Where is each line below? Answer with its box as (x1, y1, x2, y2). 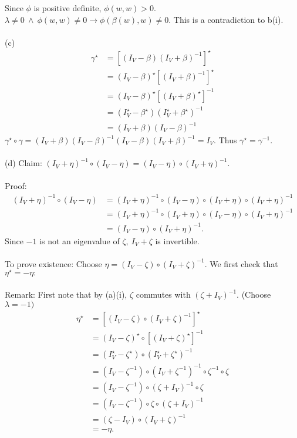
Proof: (5, 180, 27, 192)
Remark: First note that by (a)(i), (5, 288, 127, 301)
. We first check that (204, 257, 278, 269)
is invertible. (155, 234, 200, 247)
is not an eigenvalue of (39, 234, 120, 247)
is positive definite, (33, 2, 102, 14)
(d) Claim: (5, 157, 42, 169)
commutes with (136, 288, 191, 301)
